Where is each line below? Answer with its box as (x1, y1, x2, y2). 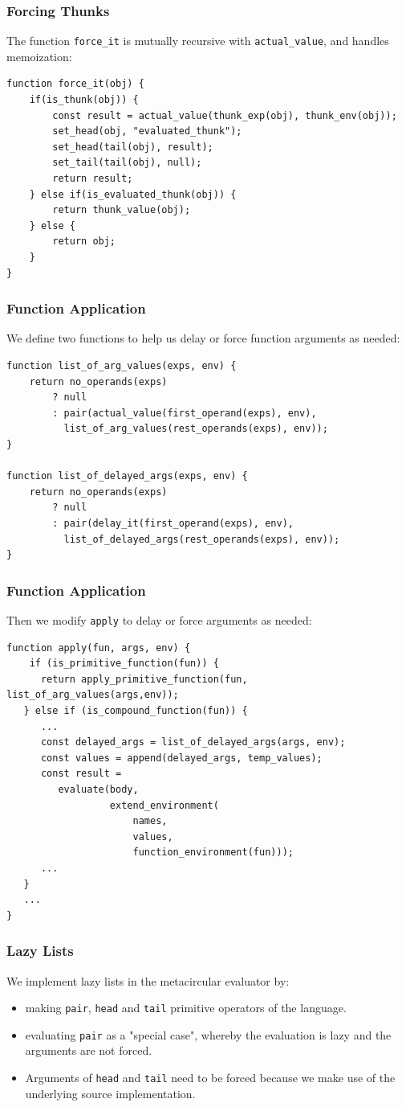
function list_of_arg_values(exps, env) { (6, 360, 237, 371)
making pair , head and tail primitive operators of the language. (25, 999, 347, 1016)
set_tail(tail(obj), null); (52, 157, 202, 169)
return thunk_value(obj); (52, 204, 191, 216)
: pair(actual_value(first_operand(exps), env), (52, 407, 317, 419)
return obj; (52, 236, 116, 248)
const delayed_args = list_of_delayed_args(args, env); (40, 736, 346, 748)
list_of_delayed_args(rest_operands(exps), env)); (63, 533, 340, 545)
